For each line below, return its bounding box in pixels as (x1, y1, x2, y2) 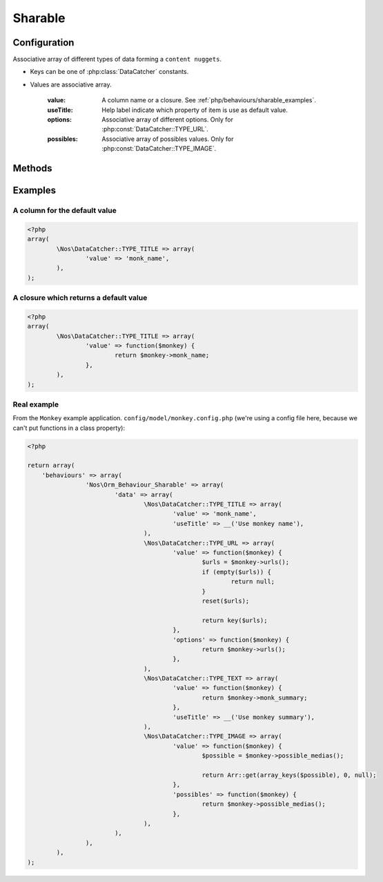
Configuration (12, 37, 75, 48)
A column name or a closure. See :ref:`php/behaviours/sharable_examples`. (101, 96, 317, 104)
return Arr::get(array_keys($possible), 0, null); (202, 771, 377, 779)
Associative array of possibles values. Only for (101, 135, 234, 143)
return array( (27, 462, 75, 469)
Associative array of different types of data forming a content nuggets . (12, 55, 222, 64)
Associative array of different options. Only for (101, 115, 234, 124)
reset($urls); (202, 597, 250, 605)
